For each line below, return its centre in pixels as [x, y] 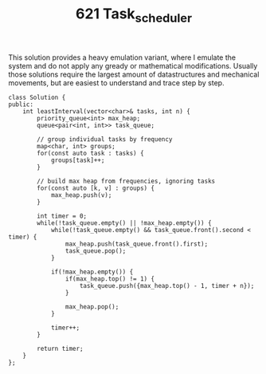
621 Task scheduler [134, 15]
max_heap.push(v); [81, 195]
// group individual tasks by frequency [105, 139]
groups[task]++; [78, 160]
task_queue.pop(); [96, 251]
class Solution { [37, 97]
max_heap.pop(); [92, 307]
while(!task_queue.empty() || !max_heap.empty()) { [125, 223]
